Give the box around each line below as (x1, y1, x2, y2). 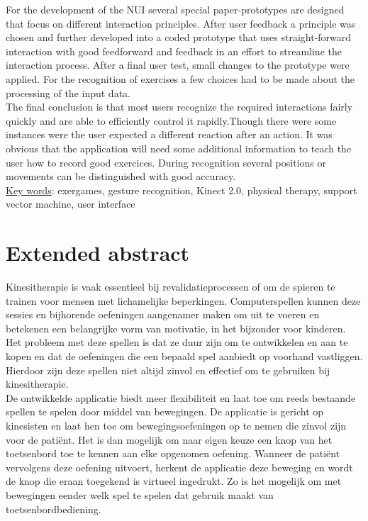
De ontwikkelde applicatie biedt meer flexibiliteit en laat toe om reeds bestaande (6, 390, 356, 405)
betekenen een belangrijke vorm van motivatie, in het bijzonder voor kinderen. (6, 320, 346, 335)
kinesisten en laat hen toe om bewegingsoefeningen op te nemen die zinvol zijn (6, 418, 347, 432)
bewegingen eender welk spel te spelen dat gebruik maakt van (6, 487, 274, 502)
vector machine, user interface (6, 196, 135, 211)
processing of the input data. (6, 85, 130, 100)
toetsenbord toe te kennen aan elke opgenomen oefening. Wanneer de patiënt (6, 446, 340, 461)
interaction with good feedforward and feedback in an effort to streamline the (6, 43, 342, 58)
